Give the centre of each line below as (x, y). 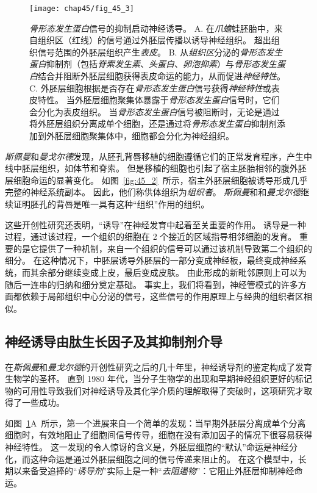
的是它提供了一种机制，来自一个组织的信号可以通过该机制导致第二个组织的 (162, 248)
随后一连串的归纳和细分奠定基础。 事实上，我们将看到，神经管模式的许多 (151, 284)
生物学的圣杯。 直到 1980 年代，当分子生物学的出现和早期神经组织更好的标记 (158, 379)
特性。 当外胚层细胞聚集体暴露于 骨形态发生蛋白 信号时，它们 (158, 100)
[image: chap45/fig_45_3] (82, 9)
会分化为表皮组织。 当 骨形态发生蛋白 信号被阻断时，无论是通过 (155, 111)
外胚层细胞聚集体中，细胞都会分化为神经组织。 (140, 135)
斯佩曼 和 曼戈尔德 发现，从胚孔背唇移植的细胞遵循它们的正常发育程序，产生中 (158, 156)
